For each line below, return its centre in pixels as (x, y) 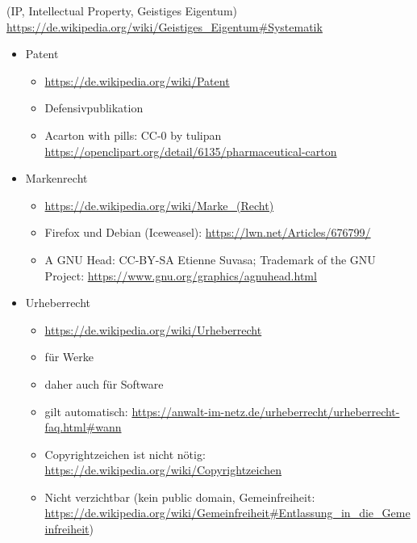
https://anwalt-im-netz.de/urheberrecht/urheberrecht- (266, 411)
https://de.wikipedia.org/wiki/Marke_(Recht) (159, 205)
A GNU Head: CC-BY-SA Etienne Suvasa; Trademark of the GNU (210, 259)
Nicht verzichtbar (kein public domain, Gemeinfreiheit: (180, 497)
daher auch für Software (104, 383)
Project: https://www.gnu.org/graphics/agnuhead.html (181, 275)
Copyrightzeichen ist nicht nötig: (125, 454)
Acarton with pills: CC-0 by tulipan (133, 135)
